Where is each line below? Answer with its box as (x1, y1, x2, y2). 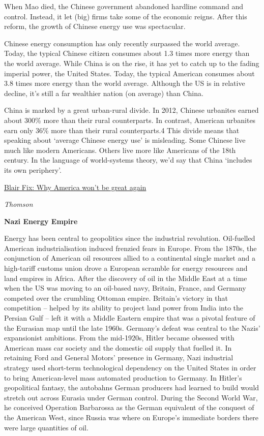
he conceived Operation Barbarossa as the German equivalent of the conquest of (4, 402, 254, 413)
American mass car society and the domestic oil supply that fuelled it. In (4, 342, 232, 353)
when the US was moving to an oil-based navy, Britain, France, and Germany (4, 283, 246, 293)
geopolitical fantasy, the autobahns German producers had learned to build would (4, 382, 259, 393)
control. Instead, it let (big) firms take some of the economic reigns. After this (4, 11, 247, 21)
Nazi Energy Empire (4, 215, 78, 226)
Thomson (4, 199, 33, 209)
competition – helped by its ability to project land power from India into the (4, 302, 244, 313)
